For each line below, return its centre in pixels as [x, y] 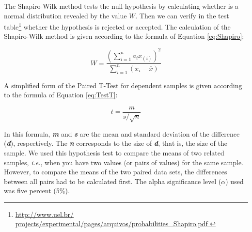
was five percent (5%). [37, 191]
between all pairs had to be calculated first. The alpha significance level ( [113, 181]
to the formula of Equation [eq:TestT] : [61, 95]
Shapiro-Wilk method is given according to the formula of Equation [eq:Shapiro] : [124, 36]
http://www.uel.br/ [45, 214]
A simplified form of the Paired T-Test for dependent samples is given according [123, 85]
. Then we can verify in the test [182, 15]
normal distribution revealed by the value [65, 15]
